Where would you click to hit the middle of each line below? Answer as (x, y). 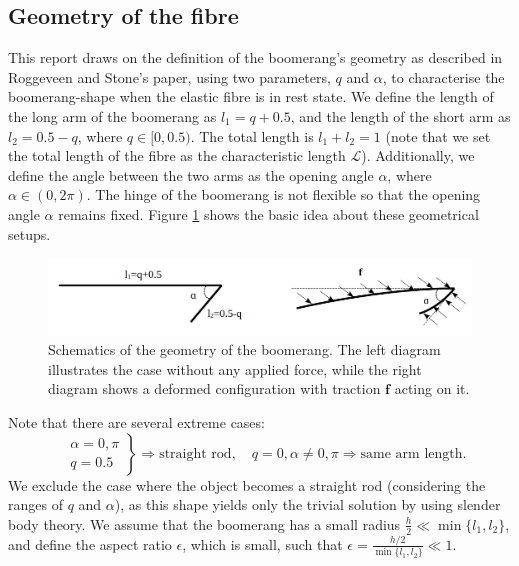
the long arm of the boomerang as (112, 115)
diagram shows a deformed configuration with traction (214, 388)
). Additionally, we (418, 155)
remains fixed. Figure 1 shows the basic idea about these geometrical (268, 213)
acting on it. (432, 388)
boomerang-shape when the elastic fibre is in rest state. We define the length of (251, 96)
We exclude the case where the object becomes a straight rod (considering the (247, 484)
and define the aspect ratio (90, 543)
